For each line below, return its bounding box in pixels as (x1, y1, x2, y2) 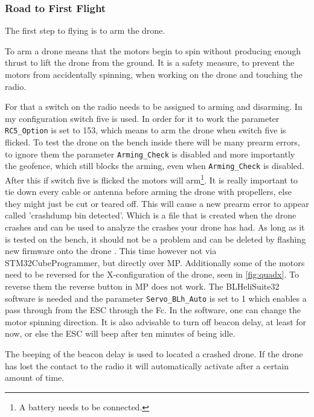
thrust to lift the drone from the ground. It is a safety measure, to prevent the (5, 56, 295, 69)
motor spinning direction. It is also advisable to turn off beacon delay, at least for (5, 315, 307, 328)
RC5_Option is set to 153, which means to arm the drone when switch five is (5, 124, 286, 136)
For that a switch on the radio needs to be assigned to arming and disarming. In (5, 100, 303, 113)
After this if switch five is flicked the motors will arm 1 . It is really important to (5, 171, 298, 186)
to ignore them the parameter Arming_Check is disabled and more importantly (5, 147, 295, 160)
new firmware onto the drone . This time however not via (5, 244, 217, 257)
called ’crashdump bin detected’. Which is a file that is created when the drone (5, 209, 296, 221)
